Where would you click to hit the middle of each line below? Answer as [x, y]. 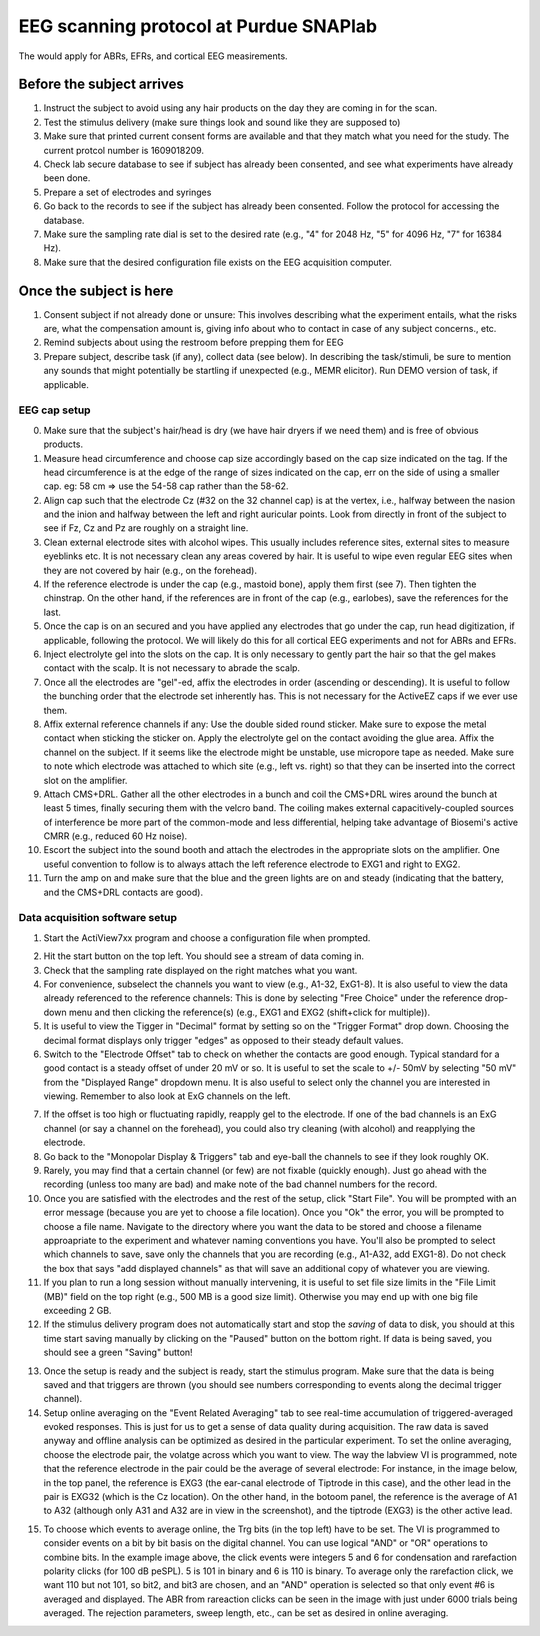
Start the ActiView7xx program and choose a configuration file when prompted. [207, 937]
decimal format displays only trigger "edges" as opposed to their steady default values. [223, 1040]
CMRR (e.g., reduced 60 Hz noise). [115, 836]
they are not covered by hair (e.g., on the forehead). [150, 570]
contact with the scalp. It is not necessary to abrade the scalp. [171, 668]
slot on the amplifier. [85, 780]
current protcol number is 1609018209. [124, 150]
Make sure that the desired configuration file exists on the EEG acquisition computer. [217, 262]
